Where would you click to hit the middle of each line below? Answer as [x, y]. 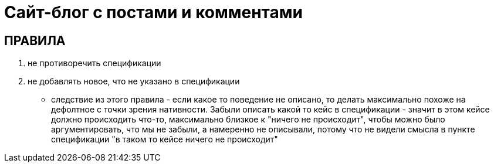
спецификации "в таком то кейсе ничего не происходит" [165, 139]
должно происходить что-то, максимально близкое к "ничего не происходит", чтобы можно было [248, 120]
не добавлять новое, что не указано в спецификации [134, 81]
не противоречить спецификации [94, 63]
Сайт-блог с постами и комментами [153, 12]
